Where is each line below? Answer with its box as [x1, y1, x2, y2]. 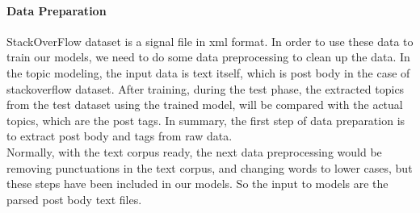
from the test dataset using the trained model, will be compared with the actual [6, 96, 403, 113]
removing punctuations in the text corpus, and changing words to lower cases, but [6, 159, 413, 176]
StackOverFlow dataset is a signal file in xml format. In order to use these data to [6, 32, 414, 49]
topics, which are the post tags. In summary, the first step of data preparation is [6, 111, 405, 128]
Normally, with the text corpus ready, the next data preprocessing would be [6, 143, 382, 160]
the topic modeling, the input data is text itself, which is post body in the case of [6, 64, 410, 81]
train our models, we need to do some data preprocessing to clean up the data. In [6, 48, 410, 65]
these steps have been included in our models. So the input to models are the [6, 175, 388, 192]
